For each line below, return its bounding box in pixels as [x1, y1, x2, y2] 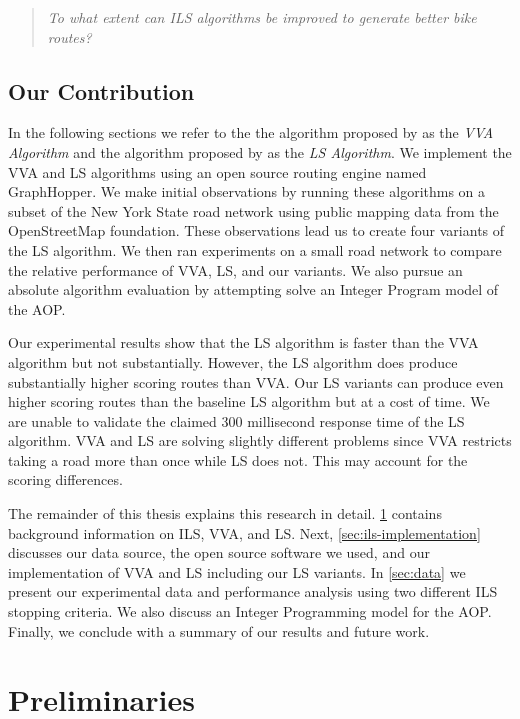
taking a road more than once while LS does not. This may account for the [8, 449, 468, 470]
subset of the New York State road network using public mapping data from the [8, 200, 499, 221]
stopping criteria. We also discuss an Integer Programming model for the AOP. [8, 601, 492, 622]
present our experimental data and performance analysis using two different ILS [8, 581, 498, 602]
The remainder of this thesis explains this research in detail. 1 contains [8, 503, 442, 524]
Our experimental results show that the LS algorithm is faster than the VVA [8, 332, 479, 353]
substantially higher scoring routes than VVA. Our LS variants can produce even [8, 371, 504, 392]
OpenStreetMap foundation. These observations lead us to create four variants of [8, 220, 505, 241]
